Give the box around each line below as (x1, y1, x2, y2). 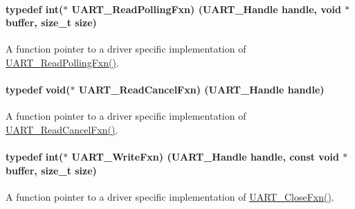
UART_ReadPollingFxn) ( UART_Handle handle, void (71, 1, 341, 16)
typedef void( (6, 82, 71, 97)
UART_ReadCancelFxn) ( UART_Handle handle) (78, 82, 325, 97)
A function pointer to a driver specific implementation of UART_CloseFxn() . (6, 189, 334, 203)
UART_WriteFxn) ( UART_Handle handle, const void (71, 149, 339, 164)
